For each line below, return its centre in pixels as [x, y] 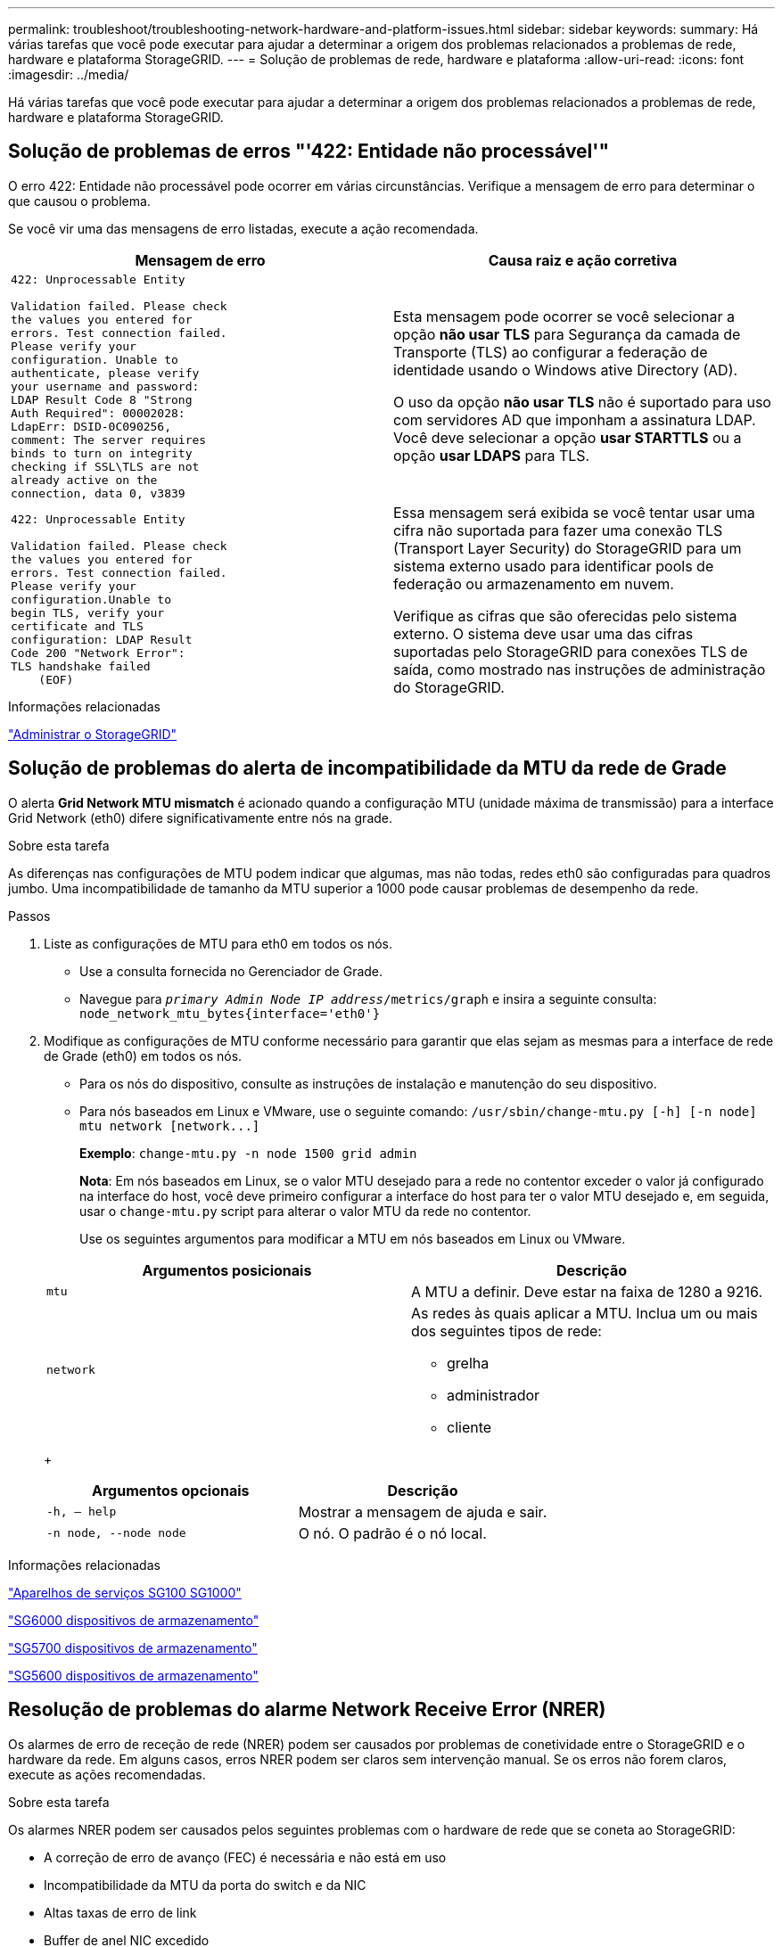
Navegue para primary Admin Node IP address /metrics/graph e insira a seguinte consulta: [368, 998]
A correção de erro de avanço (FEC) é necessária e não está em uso [245, 1857]
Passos [29, 916]
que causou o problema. [79, 201]
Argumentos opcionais [171, 1490]
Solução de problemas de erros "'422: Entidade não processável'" [309, 152]
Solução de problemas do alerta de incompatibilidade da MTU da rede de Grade [367, 768]
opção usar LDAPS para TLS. [492, 456]
